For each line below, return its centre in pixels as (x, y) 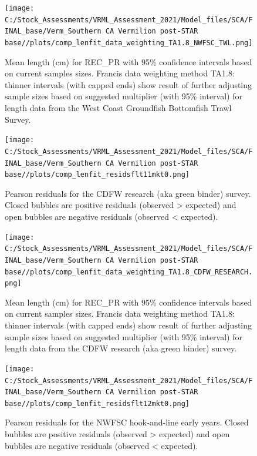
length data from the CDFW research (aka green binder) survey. (121, 348)
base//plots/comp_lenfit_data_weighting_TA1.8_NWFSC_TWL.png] (129, 43)
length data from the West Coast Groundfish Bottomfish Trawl (118, 108)
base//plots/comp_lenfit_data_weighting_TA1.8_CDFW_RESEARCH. (129, 272)
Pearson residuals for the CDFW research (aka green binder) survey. (128, 193)
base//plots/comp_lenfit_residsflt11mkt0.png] (97, 175)
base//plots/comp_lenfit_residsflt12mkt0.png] (97, 403)
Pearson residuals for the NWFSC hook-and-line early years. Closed (127, 422)
